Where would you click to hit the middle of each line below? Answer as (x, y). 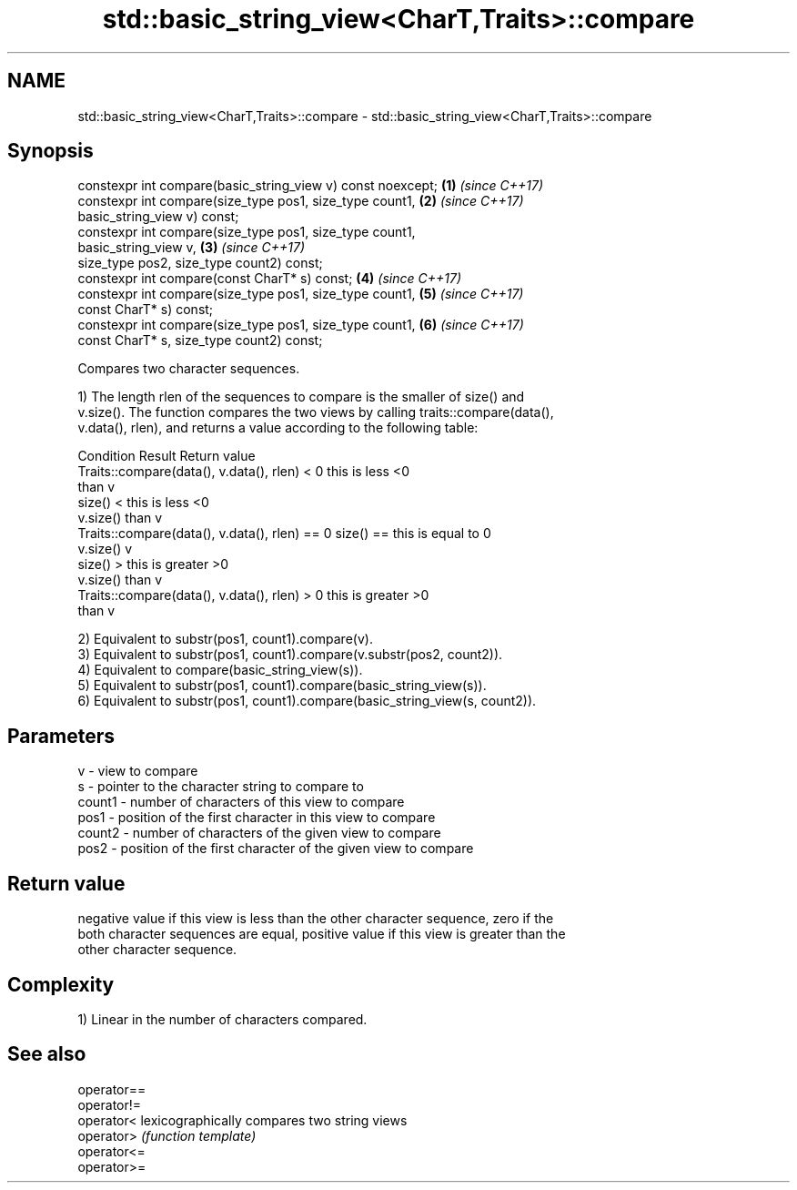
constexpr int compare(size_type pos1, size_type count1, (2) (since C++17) (301, 201)
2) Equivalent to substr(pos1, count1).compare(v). (225, 639)
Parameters (61, 736)
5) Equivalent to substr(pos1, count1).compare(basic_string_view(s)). (282, 686)
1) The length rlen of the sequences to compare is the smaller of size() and (301, 397)
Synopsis (50, 151)
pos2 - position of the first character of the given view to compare (276, 849)
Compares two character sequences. (189, 369)
